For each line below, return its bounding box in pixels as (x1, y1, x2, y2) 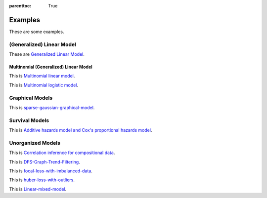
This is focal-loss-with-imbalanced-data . (9, 168, 92, 174)
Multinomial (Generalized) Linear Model (9, 64, 92, 70)
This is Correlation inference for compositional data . (9, 150, 115, 156)
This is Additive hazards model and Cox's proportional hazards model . (9, 127, 152, 133)
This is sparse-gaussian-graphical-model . (9, 104, 95, 111)
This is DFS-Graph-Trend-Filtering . (9, 158, 80, 165)
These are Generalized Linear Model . (9, 51, 85, 57)
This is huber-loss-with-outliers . (9, 177, 75, 183)
